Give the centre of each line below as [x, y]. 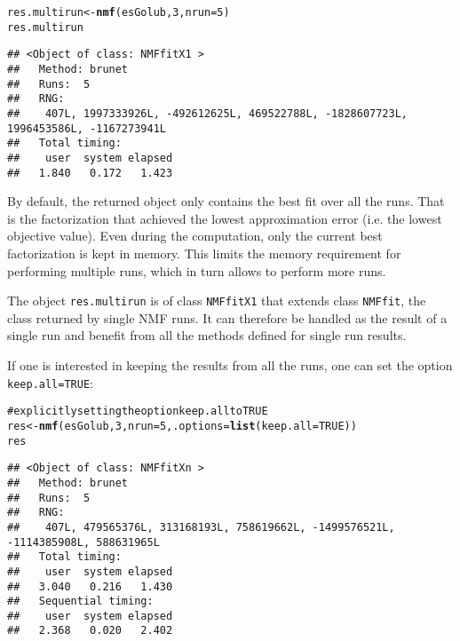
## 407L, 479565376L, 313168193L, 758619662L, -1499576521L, [201, 527]
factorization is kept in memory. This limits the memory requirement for [204, 253]
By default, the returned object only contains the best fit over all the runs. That [226, 201]
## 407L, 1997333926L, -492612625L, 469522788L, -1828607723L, [208, 113]
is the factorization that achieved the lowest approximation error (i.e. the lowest [225, 218]
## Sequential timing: [80, 601]
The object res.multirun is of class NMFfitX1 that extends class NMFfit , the [217, 301]
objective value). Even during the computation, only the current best [195, 236]
